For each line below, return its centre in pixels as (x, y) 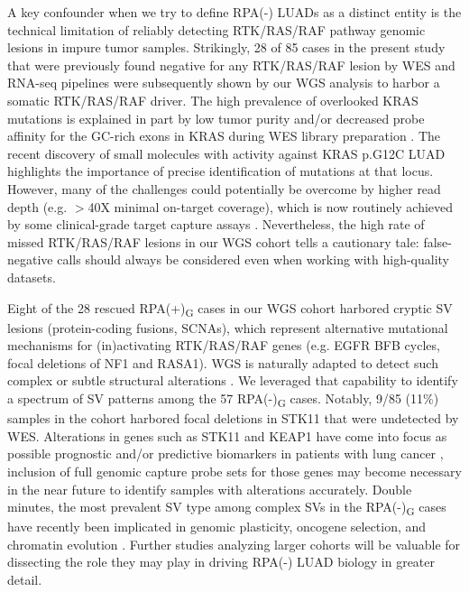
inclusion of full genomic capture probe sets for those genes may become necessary (234, 471)
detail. (25, 579)
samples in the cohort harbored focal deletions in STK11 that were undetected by (233, 418)
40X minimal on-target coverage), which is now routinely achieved (271, 206)
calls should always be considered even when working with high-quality (253, 259)
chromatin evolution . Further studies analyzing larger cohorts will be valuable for (234, 544)
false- (437, 241)
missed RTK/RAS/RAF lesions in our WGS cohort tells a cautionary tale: (213, 241)
